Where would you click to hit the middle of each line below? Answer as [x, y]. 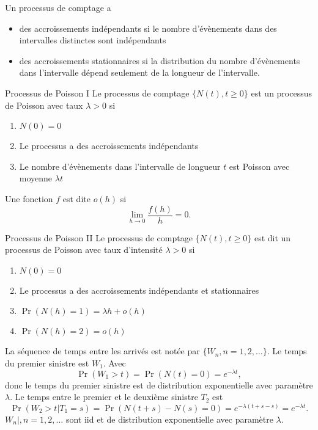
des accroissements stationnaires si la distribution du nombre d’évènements [160, 60]
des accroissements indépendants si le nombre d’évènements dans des [148, 28]
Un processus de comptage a [58, 7]
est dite [76, 198]
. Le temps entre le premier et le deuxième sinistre [104, 397]
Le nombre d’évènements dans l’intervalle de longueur [120, 166]
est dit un [272, 237]
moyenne [36, 178]
